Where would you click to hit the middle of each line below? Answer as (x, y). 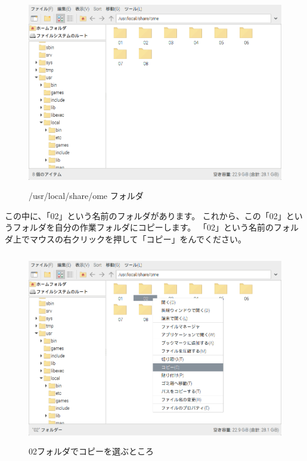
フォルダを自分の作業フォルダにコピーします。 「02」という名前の (143, 227)
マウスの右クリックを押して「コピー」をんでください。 (138, 239)
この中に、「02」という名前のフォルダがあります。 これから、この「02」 (145, 215)
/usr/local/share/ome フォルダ (86, 195)
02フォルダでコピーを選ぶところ (91, 451)
